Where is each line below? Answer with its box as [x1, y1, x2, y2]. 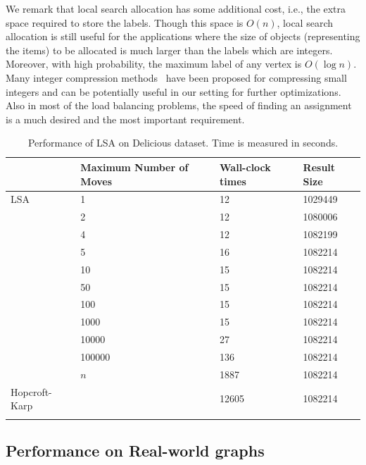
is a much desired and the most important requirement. [6, 111, 245, 126]
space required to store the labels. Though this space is [6, 15, 244, 30]
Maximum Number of [80, 159, 189, 174]
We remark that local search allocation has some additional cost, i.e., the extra [6, 1, 346, 15]
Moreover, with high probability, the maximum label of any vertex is [6, 56, 302, 71]
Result [303, 159, 336, 174]
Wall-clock [220, 159, 271, 174]
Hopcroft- [11, 384, 52, 399]
